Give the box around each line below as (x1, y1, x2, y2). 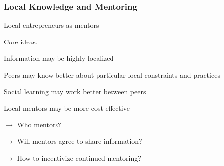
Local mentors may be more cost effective (4, 103, 130, 113)
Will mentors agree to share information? (17, 136, 142, 146)
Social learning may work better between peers (4, 86, 146, 96)
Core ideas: (4, 36, 38, 46)
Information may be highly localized (4, 53, 114, 63)
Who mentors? (17, 119, 61, 129)
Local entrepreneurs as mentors (4, 20, 99, 30)
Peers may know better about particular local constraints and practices (4, 70, 220, 80)
